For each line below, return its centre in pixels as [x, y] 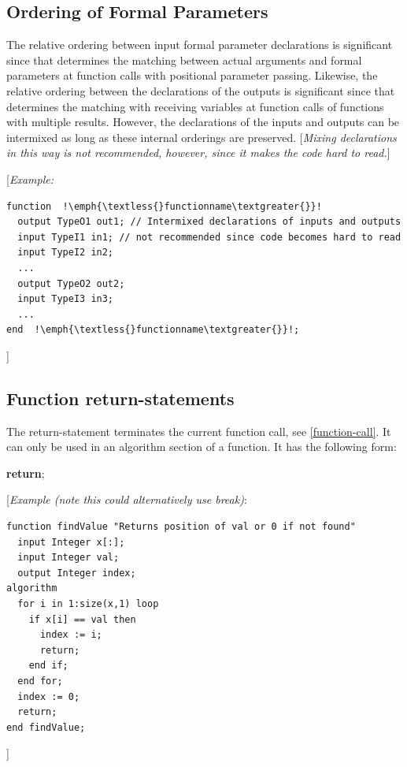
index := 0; [49, 696]
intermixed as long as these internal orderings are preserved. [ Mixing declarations [202, 137]
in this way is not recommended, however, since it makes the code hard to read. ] [198, 153]
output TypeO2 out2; [71, 283]
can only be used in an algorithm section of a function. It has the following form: [202, 447]
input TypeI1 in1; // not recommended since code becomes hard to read [209, 237]
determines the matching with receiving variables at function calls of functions [195, 106]
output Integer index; [77, 573]
